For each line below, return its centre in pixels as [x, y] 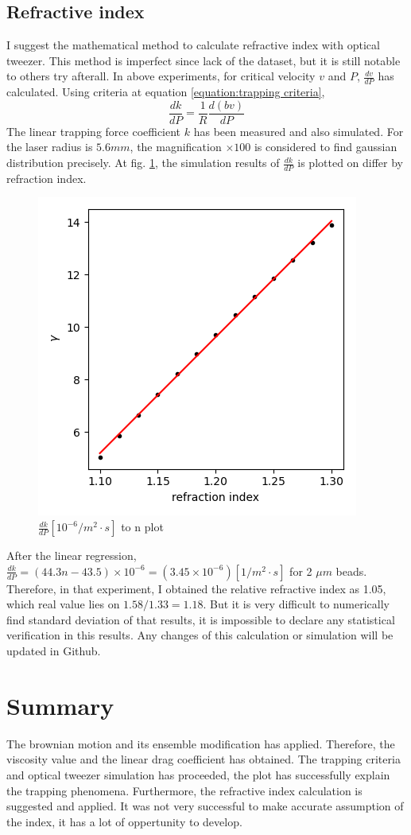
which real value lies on [63, 604]
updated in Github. [54, 651]
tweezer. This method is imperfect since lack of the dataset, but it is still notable [204, 60]
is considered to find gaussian [326, 147]
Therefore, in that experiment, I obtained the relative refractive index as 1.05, [196, 588]
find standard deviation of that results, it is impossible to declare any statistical [201, 619]
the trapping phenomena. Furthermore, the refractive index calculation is [184, 790]
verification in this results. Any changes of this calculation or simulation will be [200, 635]
